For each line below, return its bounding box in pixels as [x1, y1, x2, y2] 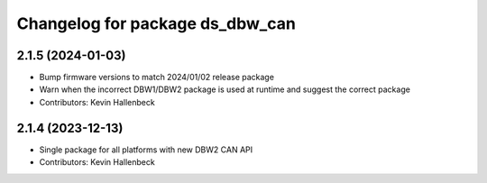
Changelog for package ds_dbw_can [16, 14, 297, 33]
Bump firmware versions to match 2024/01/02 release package [39, 72, 275, 83]
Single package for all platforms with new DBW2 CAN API [39, 144, 253, 155]
